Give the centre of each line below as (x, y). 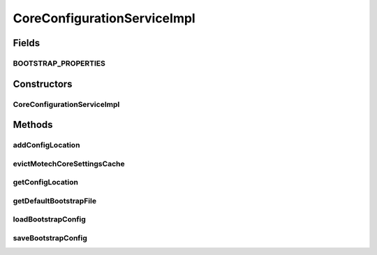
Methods (33, 125)
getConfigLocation (46, 182)
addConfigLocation (46, 145)
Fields (27, 43)
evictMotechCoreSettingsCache (69, 163)
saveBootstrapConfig (50, 238)
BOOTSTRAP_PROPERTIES (59, 63)
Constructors (43, 84)
